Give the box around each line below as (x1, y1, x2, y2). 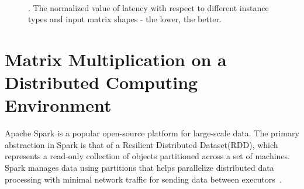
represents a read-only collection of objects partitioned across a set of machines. (5, 150, 290, 162)
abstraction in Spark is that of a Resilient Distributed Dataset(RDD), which (5, 138, 278, 150)
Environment (5, 93, 112, 117)
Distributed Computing (5, 70, 198, 94)
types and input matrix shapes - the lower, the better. (28, 13, 222, 25)
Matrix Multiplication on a (5, 47, 227, 71)
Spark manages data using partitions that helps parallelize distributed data (5, 161, 274, 174)
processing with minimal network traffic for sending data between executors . (5, 173, 282, 185)
